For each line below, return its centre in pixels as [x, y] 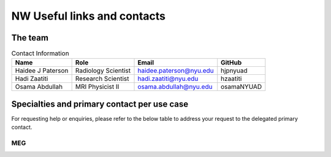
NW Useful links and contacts [88, 16]
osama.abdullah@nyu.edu [175, 87]
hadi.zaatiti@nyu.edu [168, 78]
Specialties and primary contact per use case [100, 104]
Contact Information [40, 53]
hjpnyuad [234, 71]
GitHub [231, 63]
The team [30, 38]
